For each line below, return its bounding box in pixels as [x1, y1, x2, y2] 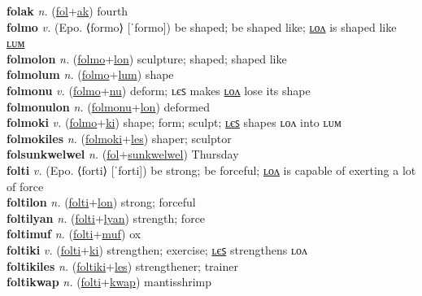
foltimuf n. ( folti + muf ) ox [7, 225, 141, 242]
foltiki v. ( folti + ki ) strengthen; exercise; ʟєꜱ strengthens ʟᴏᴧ [7, 241, 307, 258]
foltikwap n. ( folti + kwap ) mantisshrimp [7, 273, 212, 290]
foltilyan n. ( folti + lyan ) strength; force [7, 209, 206, 226]
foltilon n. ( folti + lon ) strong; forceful [7, 194, 196, 211]
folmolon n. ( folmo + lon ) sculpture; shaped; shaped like [7, 50, 287, 67]
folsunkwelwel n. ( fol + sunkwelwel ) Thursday [7, 146, 239, 163]
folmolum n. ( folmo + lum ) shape [7, 66, 174, 83]
